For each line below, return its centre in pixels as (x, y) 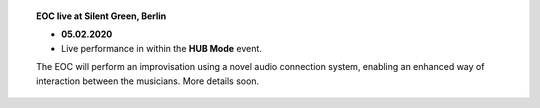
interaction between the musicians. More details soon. (148, 81)
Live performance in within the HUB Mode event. (161, 48)
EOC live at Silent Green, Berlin (101, 16)
